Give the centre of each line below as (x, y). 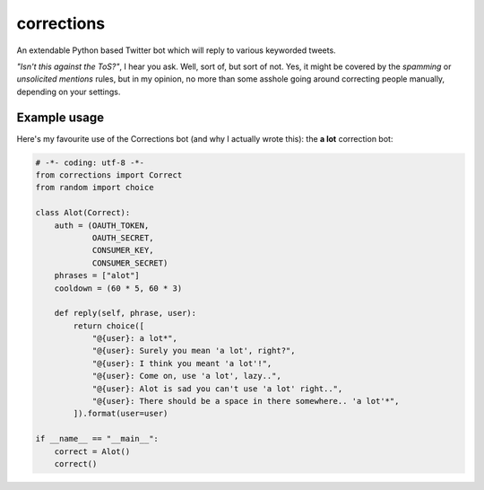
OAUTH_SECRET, (123, 237)
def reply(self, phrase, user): (125, 313)
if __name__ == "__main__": (97, 439)
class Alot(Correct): (83, 213)
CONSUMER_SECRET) (130, 263)
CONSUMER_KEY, (123, 250)
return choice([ (109, 326)
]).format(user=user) (121, 414)
